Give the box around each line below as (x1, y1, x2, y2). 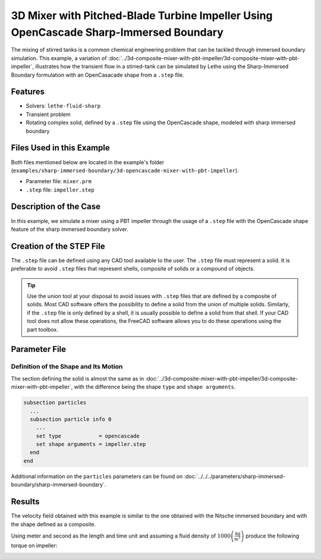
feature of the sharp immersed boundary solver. (11, 225, 129, 233)
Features (11, 87, 45, 97)
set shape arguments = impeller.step (36, 441, 146, 448)
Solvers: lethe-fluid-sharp (26, 102, 101, 109)
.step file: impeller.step (26, 186, 95, 193)
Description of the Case (11, 202, 101, 212)
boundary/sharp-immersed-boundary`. (11, 481, 106, 488)
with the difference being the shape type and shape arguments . (74, 384, 236, 391)
